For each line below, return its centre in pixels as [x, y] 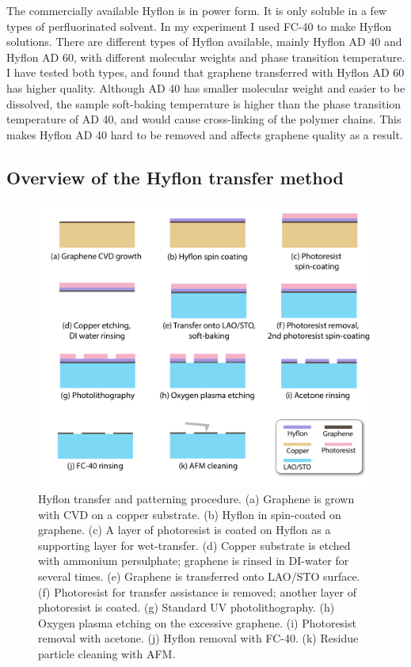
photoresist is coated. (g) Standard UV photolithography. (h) [186, 607]
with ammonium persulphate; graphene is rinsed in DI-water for [194, 561]
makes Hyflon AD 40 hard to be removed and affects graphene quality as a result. [205, 134]
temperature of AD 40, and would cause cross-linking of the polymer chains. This [204, 119]
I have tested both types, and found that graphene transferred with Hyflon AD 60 [205, 72]
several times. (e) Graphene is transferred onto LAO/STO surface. [199, 576]
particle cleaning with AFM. [107, 653]
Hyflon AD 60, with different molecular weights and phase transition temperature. [206, 57]
